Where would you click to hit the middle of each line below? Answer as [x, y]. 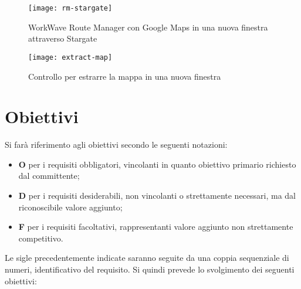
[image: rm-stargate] [70, 8]
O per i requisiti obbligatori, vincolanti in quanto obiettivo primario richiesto [157, 164]
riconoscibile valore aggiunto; [70, 207]
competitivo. [41, 238]
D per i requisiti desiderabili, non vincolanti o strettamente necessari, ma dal [157, 195]
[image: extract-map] [70, 57]
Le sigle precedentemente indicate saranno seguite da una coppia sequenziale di [147, 258]
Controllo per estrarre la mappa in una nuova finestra [125, 76]
